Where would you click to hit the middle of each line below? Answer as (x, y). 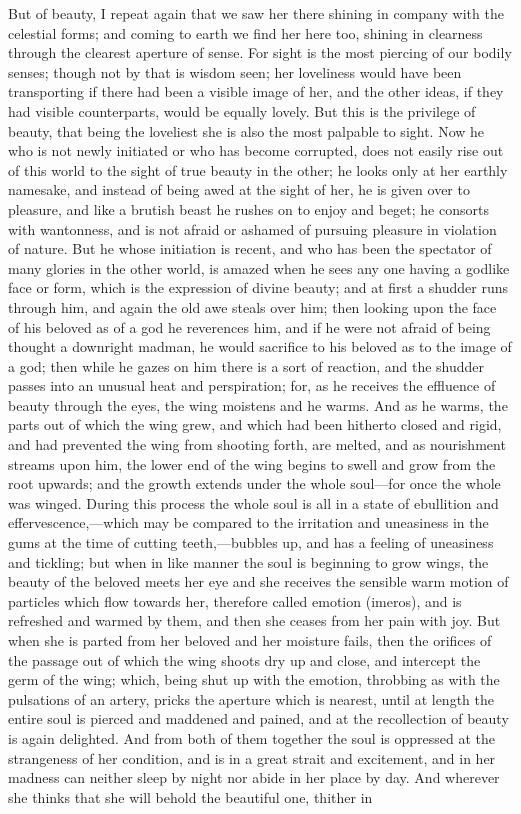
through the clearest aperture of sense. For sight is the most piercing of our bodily (260, 52)
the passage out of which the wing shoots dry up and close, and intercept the (244, 659)
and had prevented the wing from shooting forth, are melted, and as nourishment (257, 444)
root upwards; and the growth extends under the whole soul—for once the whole (254, 483)
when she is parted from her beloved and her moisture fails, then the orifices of (250, 640)
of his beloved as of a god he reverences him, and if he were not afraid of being (249, 326)
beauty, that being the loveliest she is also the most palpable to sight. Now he (246, 130)
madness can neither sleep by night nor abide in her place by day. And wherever (254, 777)
